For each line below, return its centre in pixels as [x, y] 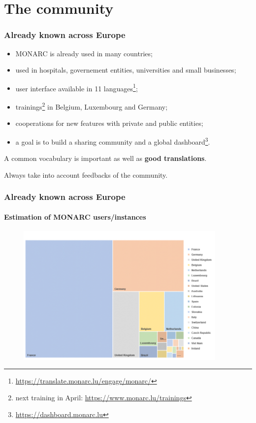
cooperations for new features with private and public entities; [109, 123]
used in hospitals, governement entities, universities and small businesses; [126, 70]
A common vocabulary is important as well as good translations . [105, 158]
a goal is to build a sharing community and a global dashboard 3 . [113, 141]
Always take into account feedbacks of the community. [86, 174]
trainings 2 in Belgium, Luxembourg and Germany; [92, 106]
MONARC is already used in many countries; [84, 53]
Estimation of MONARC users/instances [75, 216]
